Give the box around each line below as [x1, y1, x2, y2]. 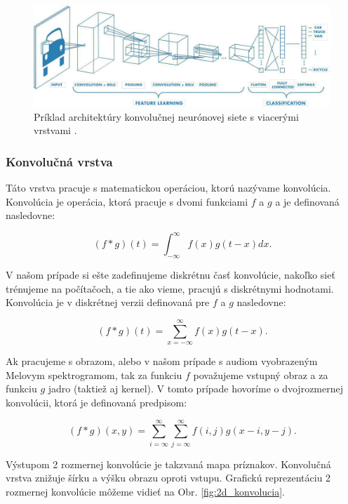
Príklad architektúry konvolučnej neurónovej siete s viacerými [34, 109, 299, 124]
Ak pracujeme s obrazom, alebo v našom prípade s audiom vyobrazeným [6, 354, 318, 369]
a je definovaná [275, 194, 340, 208]
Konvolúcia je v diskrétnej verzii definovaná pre [6, 295, 210, 310]
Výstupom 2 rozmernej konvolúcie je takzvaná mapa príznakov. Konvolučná [6, 456, 331, 471]
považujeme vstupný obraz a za [193, 367, 328, 382]
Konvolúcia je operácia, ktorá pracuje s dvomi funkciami [6, 194, 248, 208]
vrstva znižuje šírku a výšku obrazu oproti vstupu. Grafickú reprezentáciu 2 [6, 470, 331, 485]
